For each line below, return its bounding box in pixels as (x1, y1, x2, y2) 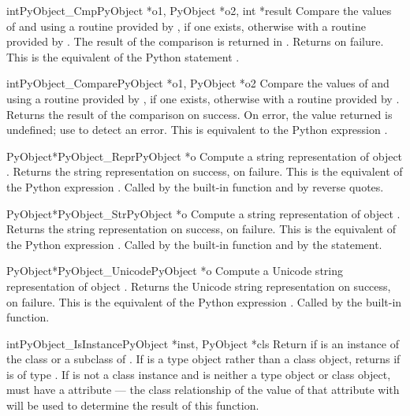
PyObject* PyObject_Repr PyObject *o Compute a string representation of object (6, 147, 403, 164)
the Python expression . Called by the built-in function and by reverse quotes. (6, 178, 384, 195)
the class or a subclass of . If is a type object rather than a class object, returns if (6, 351, 401, 367)
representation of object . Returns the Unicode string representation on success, (6, 277, 391, 294)
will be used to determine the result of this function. (6, 397, 259, 414)
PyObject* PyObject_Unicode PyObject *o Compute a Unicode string (6, 262, 343, 279)
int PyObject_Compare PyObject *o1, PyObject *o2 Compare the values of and (6, 75, 389, 91)
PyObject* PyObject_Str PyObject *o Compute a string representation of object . (6, 205, 401, 221)
